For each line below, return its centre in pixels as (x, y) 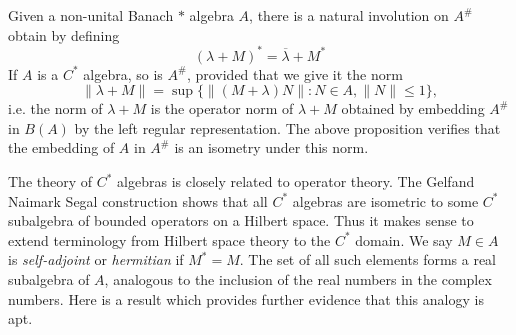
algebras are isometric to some (385, 200)
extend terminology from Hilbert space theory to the (169, 239)
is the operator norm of (222, 108)
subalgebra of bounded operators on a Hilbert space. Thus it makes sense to (241, 220)
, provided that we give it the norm (294, 73)
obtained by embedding (413, 108)
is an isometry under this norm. (271, 147)
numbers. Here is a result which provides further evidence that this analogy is (246, 298)
